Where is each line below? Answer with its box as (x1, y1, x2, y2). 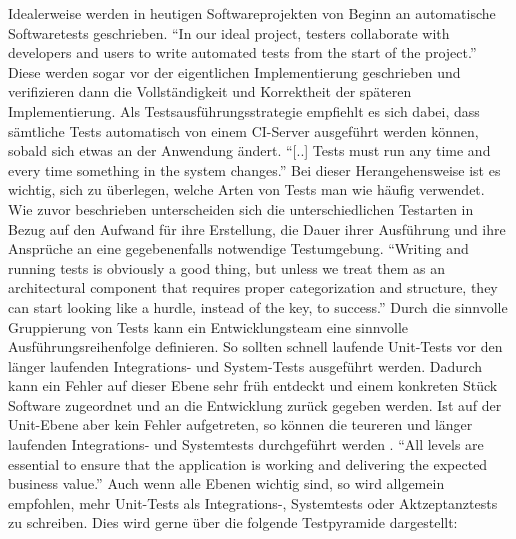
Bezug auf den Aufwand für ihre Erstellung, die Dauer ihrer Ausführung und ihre (8, 218, 506, 239)
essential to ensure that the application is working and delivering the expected (8, 453, 488, 474)
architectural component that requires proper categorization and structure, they (8, 277, 498, 298)
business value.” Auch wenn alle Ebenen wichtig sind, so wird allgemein (8, 473, 445, 494)
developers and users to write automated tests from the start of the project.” (8, 42, 477, 63)
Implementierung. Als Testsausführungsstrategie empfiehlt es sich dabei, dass (8, 100, 480, 121)
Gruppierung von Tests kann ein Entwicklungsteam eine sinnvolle (8, 316, 409, 337)
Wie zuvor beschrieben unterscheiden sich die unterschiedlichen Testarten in (8, 198, 474, 219)
